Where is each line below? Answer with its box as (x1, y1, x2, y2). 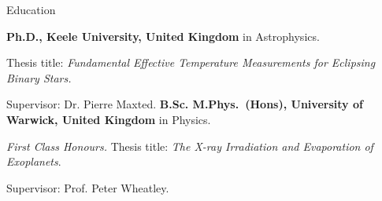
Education (6, 2, 56, 17)
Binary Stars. (6, 69, 72, 86)
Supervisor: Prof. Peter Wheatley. (6, 179, 169, 196)
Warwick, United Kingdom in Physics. (6, 111, 211, 127)
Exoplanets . (6, 153, 61, 170)
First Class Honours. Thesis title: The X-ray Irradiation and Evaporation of (6, 137, 373, 154)
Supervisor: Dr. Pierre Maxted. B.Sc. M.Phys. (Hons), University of (6, 96, 363, 112)
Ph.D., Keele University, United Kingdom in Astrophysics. (6, 27, 320, 44)
